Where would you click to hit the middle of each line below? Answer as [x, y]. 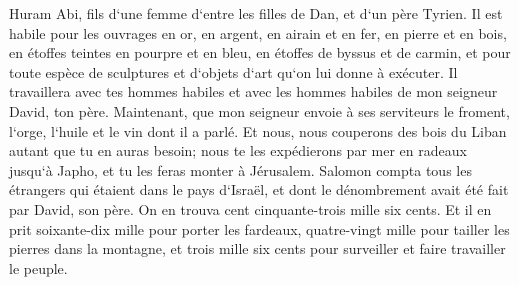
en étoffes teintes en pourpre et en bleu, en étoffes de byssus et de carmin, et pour [260, 52]
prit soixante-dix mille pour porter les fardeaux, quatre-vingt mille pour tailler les [259, 228]
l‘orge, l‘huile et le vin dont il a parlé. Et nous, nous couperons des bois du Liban [258, 130]
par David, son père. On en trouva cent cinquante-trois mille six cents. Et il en [250, 208]
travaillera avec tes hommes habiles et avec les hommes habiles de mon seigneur [253, 91]
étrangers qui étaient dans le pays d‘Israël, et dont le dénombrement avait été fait [259, 189]
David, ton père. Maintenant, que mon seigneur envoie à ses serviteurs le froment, [259, 110]
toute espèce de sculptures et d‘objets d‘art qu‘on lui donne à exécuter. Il [233, 71]
